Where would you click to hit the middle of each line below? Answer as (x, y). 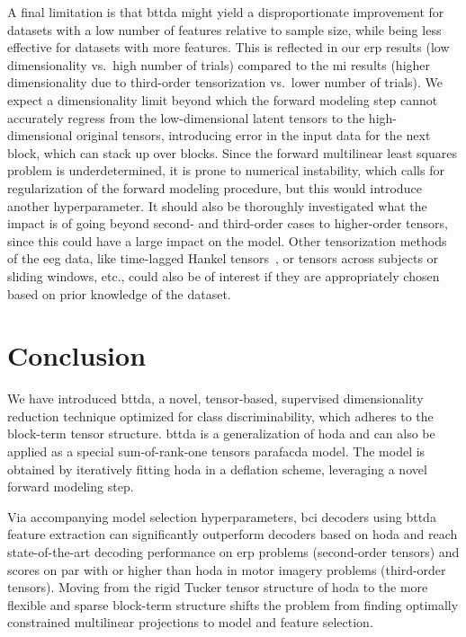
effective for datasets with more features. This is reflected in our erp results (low (229, 47)
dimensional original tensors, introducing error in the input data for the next (219, 135)
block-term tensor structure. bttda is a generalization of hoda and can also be (221, 434)
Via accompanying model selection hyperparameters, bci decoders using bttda (222, 516)
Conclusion (77, 355)
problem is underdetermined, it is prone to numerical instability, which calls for (226, 170)
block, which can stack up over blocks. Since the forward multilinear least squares (232, 152)
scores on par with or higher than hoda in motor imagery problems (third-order (227, 569)
